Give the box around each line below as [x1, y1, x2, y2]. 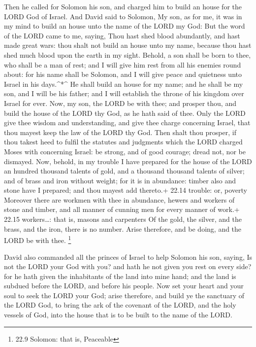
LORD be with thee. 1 [4, 234, 71, 245]
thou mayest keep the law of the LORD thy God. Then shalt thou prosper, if [4, 127, 236, 137]
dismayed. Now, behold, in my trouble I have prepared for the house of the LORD [4, 156, 252, 166]
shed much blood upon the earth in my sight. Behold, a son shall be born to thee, [4, 49, 251, 60]
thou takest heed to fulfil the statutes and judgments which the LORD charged [4, 137, 243, 147]
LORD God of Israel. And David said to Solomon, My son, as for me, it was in [4, 11, 242, 21]
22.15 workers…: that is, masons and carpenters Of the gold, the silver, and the [4, 214, 242, 224]
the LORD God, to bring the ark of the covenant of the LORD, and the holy [4, 300, 236, 310]
